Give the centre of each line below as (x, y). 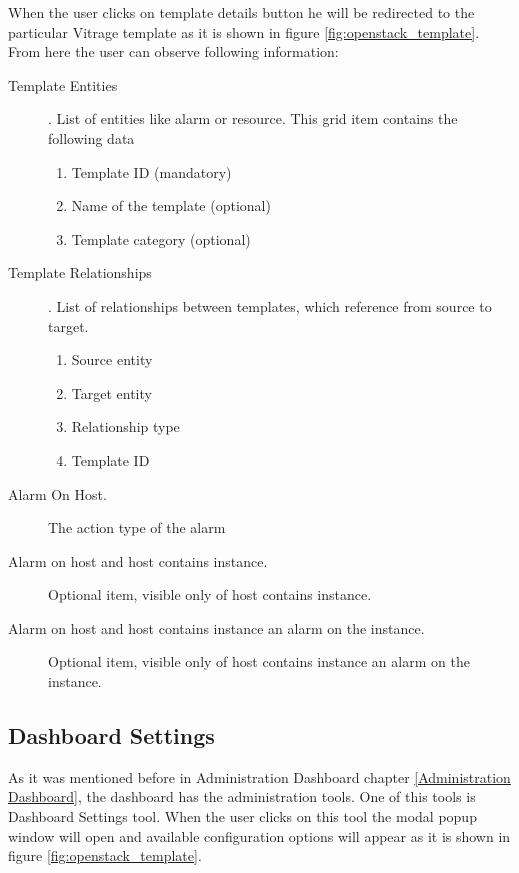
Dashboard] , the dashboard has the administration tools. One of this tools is (242, 796)
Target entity (111, 392)
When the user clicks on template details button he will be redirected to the (241, 12)
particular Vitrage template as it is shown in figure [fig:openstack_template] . (244, 31)
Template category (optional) (161, 238)
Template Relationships (80, 272)
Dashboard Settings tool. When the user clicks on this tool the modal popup (242, 816)
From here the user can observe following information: (173, 51)
